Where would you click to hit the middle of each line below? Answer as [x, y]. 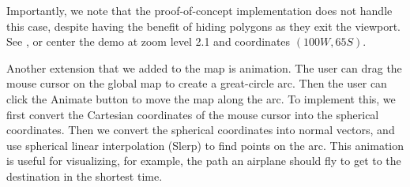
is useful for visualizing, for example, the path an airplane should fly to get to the [204, 161]
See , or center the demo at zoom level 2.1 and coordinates [149, 41]
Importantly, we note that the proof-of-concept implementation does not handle [199, 10]
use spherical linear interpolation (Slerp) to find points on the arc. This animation [205, 145]
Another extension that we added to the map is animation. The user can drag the [204, 67]
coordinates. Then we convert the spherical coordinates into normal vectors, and [201, 130]
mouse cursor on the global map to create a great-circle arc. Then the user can [197, 83]
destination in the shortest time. [85, 176]
